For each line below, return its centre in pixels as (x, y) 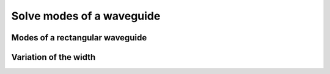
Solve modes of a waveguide (86, 16)
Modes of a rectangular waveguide (79, 38)
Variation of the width (53, 57)
